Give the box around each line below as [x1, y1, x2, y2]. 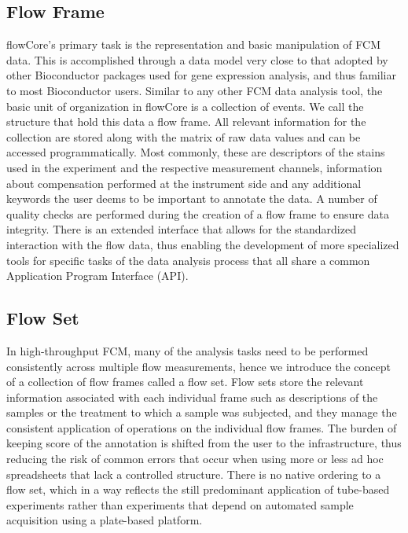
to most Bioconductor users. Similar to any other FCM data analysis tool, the [6, 82, 383, 98]
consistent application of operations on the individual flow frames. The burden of [6, 419, 397, 436]
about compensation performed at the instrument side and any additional [6, 175, 362, 191]
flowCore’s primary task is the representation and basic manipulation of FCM [6, 36, 381, 53]
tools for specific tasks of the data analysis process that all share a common [6, 252, 370, 268]
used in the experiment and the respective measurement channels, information [6, 159, 383, 175]
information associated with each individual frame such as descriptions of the [6, 388, 378, 405]
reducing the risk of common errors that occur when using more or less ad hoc [6, 450, 384, 467]
